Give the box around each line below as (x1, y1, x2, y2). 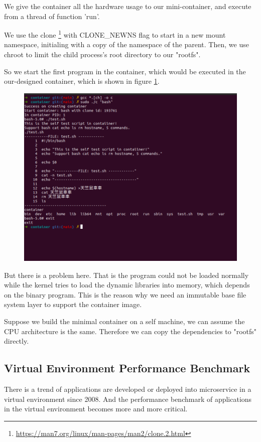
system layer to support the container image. (4, 299, 142, 310)
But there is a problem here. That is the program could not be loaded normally (4, 269, 249, 280)
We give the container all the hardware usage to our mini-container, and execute (4, 1, 251, 11)
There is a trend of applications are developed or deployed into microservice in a (4, 383, 251, 394)
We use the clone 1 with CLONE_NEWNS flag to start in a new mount (4, 28, 226, 40)
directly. (4, 336, 29, 346)
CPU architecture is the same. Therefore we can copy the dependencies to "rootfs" (4, 326, 257, 336)
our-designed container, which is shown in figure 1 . (4, 76, 160, 86)
